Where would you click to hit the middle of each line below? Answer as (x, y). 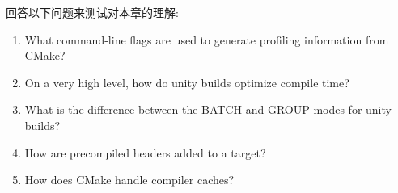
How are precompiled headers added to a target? (145, 152)
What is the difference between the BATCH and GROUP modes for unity (208, 109)
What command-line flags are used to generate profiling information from (207, 39)
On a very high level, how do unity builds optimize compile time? (187, 82)
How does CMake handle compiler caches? (129, 180)
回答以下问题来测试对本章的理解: (92, 12)
